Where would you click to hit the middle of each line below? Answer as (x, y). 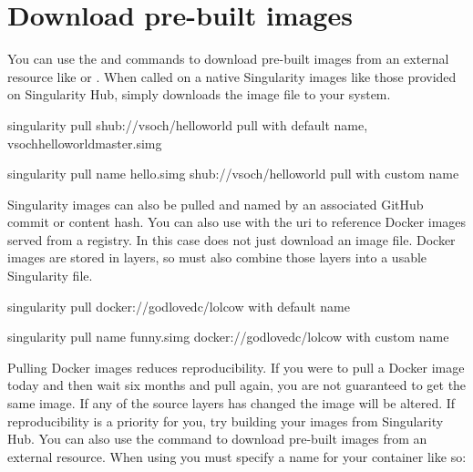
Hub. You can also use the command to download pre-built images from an (217, 439)
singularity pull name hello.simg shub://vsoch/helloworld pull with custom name (233, 174)
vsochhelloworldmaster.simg (85, 143)
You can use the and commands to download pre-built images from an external (228, 59)
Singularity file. (50, 276)
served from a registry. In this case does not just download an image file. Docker (231, 239)
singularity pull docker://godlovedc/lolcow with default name (179, 306)
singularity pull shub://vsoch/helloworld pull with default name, (188, 124)
